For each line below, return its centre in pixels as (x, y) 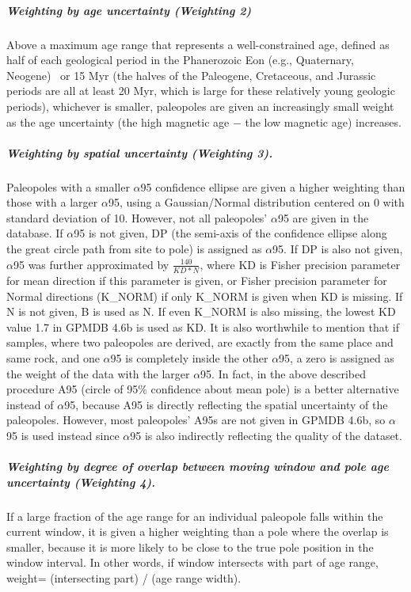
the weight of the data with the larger (98, 373)
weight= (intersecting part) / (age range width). (124, 578)
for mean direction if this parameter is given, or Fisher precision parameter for (197, 280)
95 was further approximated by (91, 264)
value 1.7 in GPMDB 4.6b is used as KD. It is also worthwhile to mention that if (203, 326)
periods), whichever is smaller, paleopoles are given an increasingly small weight (200, 106)
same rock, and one (53, 357)
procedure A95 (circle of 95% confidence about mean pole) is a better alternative (203, 389)
